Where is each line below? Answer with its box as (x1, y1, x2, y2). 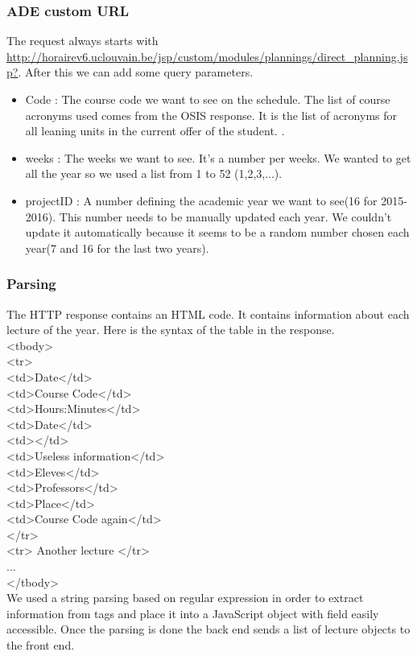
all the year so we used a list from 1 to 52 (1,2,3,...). (25, 165, 283, 182)
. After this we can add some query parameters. (18, 64, 254, 80)
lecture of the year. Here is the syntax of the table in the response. (6, 321, 335, 338)
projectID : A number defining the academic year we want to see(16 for (25, 192, 378, 208)
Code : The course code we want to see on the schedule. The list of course (25, 91, 390, 107)
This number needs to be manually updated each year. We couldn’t (59, 208, 392, 225)
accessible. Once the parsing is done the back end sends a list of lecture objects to (6, 621, 411, 637)
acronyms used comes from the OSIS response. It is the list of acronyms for (25, 106, 397, 123)
